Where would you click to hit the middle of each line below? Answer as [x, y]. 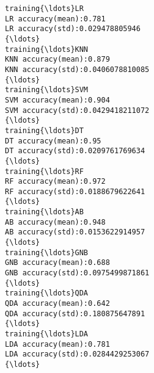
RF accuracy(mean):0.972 [55, 182]
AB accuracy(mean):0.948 [55, 222]
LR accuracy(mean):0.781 [55, 19]
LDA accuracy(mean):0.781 [57, 344]
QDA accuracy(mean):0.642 [57, 304]
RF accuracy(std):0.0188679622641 [75, 191]
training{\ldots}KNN [47, 49]
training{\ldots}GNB [47, 252]
